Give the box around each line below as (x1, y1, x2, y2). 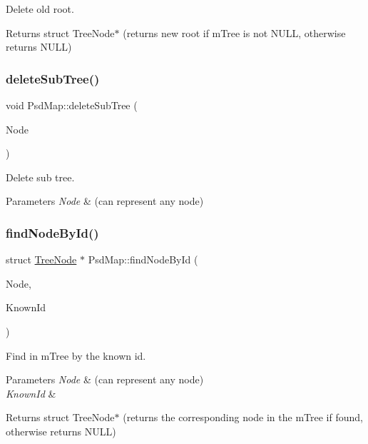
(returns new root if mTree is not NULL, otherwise (123, 25, 346, 40)
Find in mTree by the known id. (6, 348, 146, 363)
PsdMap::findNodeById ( (88, 252, 198, 267)
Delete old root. (6, 1, 74, 16)
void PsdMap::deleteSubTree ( (6, 98, 138, 112)
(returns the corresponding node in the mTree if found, (123, 410, 363, 425)
